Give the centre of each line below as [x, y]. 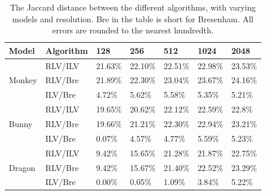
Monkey [23, 80]
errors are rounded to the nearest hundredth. [133, 30]
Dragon [22, 167]
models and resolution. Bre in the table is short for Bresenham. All [133, 18]
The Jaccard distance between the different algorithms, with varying [133, 7]
